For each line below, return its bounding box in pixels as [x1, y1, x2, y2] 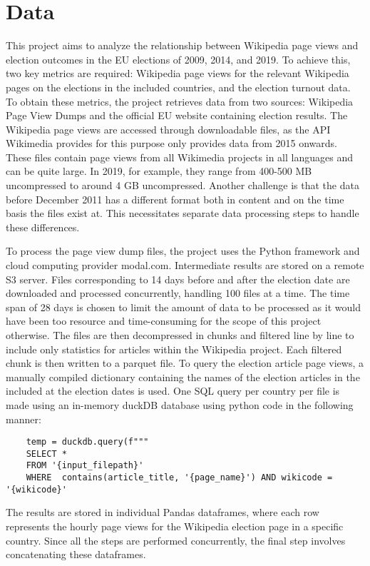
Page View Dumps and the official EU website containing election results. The [6, 108, 348, 123]
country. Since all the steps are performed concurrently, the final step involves [6, 532, 346, 547]
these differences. [6, 219, 80, 234]
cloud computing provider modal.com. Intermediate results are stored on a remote [6, 258, 364, 273]
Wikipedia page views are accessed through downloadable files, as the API [6, 121, 331, 136]
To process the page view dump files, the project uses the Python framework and [6, 243, 360, 258]
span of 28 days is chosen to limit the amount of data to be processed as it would [6, 299, 361, 314]
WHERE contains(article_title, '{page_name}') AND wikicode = [26, 472, 333, 483]
